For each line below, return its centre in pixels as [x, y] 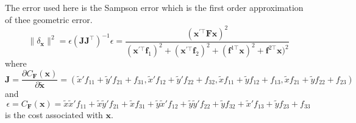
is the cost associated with [54, 115]
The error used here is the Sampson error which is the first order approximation [154, 7]
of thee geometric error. [49, 19]
